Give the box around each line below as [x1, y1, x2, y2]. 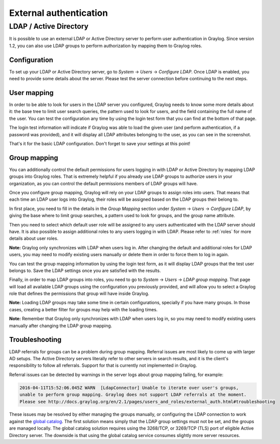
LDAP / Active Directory [9, 22, 89, 31]
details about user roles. [9, 235, 59, 241]
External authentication [9, 7, 108, 18]
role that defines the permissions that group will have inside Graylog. [9, 290, 149, 297]
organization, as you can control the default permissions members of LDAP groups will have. [9, 180, 198, 186]
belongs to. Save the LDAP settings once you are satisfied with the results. [9, 268, 161, 274]
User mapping [9, 88, 54, 97]
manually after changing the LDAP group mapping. [9, 323, 112, 329]
